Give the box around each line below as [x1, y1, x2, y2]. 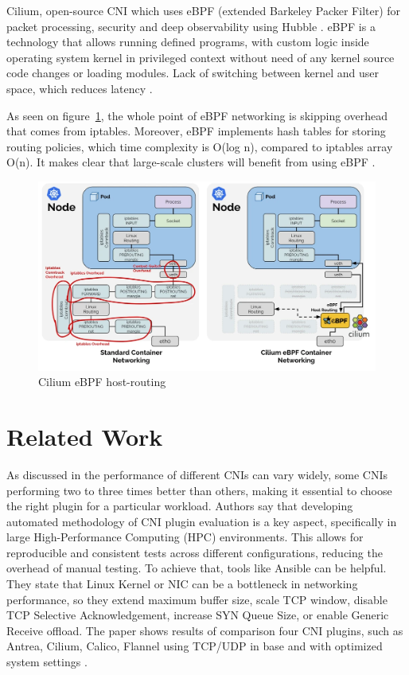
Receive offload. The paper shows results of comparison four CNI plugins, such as [6, 622, 403, 638]
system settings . [6, 654, 88, 670]
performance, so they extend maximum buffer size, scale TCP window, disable [6, 591, 388, 607]
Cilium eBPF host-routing [38, 373, 166, 390]
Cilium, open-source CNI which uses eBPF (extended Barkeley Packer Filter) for [6, 2, 401, 18]
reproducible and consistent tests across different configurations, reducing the [6, 544, 383, 560]
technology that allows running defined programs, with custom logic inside [6, 33, 369, 50]
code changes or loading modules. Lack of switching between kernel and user [6, 64, 380, 81]
